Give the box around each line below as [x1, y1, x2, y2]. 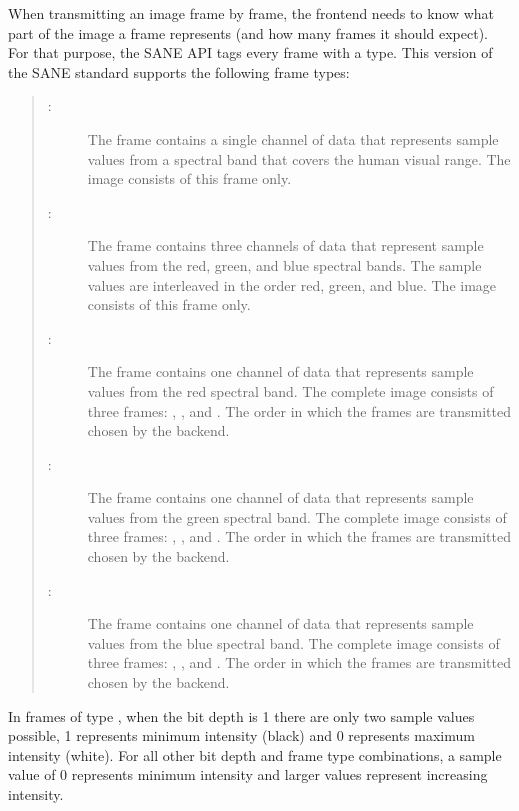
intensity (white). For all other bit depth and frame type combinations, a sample [8, 744, 502, 765]
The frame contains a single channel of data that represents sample [87, 128, 499, 149]
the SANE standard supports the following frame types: [8, 61, 350, 82]
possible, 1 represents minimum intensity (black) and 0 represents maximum [8, 725, 475, 746]
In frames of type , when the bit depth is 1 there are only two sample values [8, 705, 475, 726]
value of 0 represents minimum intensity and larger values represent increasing [8, 764, 488, 785]
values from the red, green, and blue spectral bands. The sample [87, 254, 482, 275]
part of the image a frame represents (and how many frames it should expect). [8, 22, 488, 43]
